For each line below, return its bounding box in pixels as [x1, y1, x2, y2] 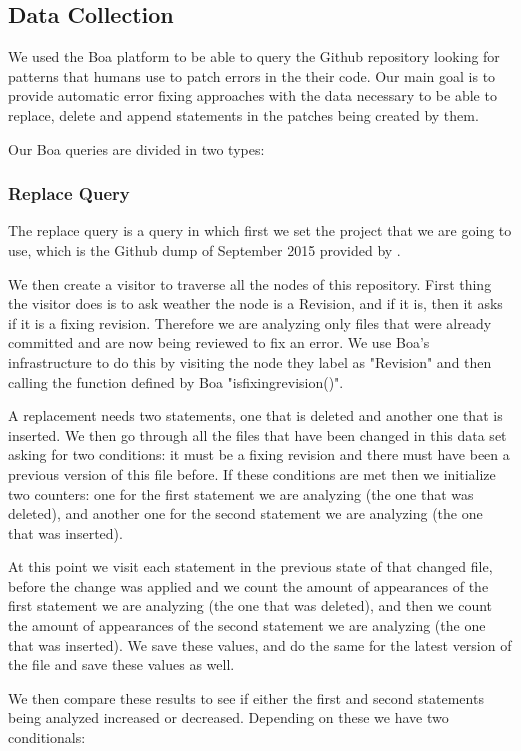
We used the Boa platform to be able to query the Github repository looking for [8, 46, 500, 67]
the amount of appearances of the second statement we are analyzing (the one [8, 615, 486, 636]
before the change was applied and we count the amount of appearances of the [8, 575, 489, 596]
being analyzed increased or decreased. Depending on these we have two [8, 707, 449, 728]
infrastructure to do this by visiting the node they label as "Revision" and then [8, 351, 492, 372]
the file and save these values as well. [8, 654, 235, 675]
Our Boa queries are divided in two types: [8, 138, 265, 159]
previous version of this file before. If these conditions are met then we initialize [8, 463, 496, 484]
